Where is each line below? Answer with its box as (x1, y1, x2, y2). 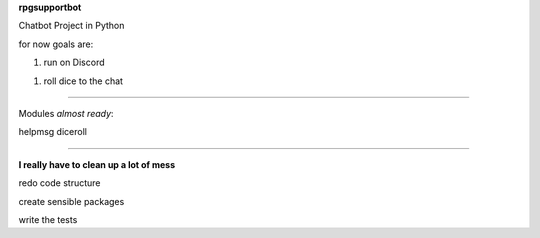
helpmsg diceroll (18, 126, 87, 138)
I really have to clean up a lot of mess (18, 158, 176, 170)
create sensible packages (18, 195, 125, 207)
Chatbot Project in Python (18, 20, 125, 32)
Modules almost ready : (18, 107, 114, 119)
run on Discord (43, 56, 105, 69)
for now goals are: (18, 38, 94, 50)
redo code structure (18, 177, 101, 189)
